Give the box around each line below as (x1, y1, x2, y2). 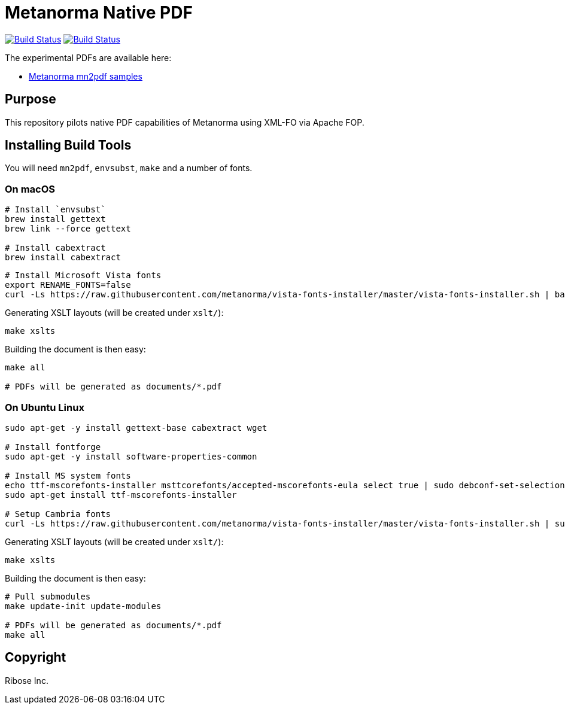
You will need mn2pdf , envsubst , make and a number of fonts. (5, 163, 253, 174)
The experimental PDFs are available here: (5, 52, 172, 63)
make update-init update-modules (5, 601, 162, 611)
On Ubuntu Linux (5, 401, 84, 413)
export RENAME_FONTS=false (5, 280, 131, 290)
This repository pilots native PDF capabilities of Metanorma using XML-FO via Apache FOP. (5, 117, 364, 127)
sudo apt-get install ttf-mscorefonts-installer (5, 489, 237, 500)
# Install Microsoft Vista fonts (5, 270, 162, 281)
